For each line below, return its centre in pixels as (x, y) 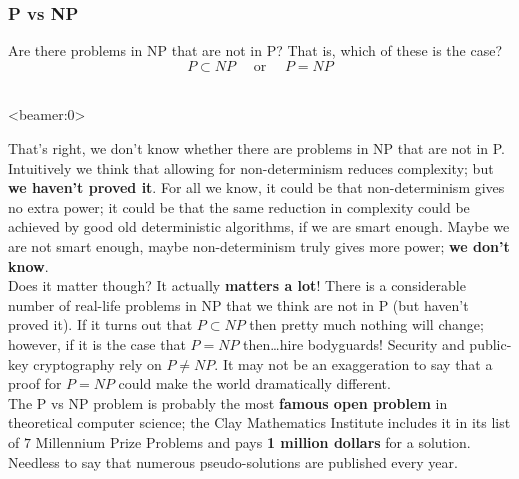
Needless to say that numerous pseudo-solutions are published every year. (233, 461)
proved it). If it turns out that (100, 324)
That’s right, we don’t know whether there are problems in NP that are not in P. (257, 148)
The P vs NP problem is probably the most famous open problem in (228, 402)
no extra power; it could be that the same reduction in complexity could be (239, 206)
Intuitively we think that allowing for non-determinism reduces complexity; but (251, 167)
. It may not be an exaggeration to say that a (353, 363)
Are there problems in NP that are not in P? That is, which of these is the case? (255, 50)
